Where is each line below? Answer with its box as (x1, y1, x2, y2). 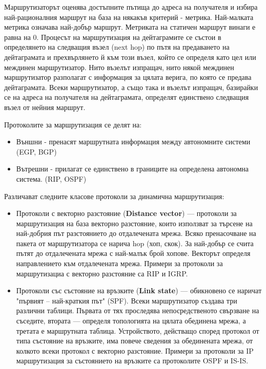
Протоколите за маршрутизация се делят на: (4, 119, 142, 129)
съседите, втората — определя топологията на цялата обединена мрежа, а (16, 315, 246, 326)
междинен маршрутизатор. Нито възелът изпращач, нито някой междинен (4, 61, 234, 72)
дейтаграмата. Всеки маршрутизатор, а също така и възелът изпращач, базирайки (4, 81, 258, 92)
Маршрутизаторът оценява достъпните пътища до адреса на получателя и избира (4, 2, 258, 12)
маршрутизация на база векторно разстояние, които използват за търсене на (16, 218, 253, 228)
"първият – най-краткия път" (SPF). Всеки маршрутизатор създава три (16, 295, 237, 306)
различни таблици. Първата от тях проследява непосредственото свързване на (16, 305, 259, 316)
